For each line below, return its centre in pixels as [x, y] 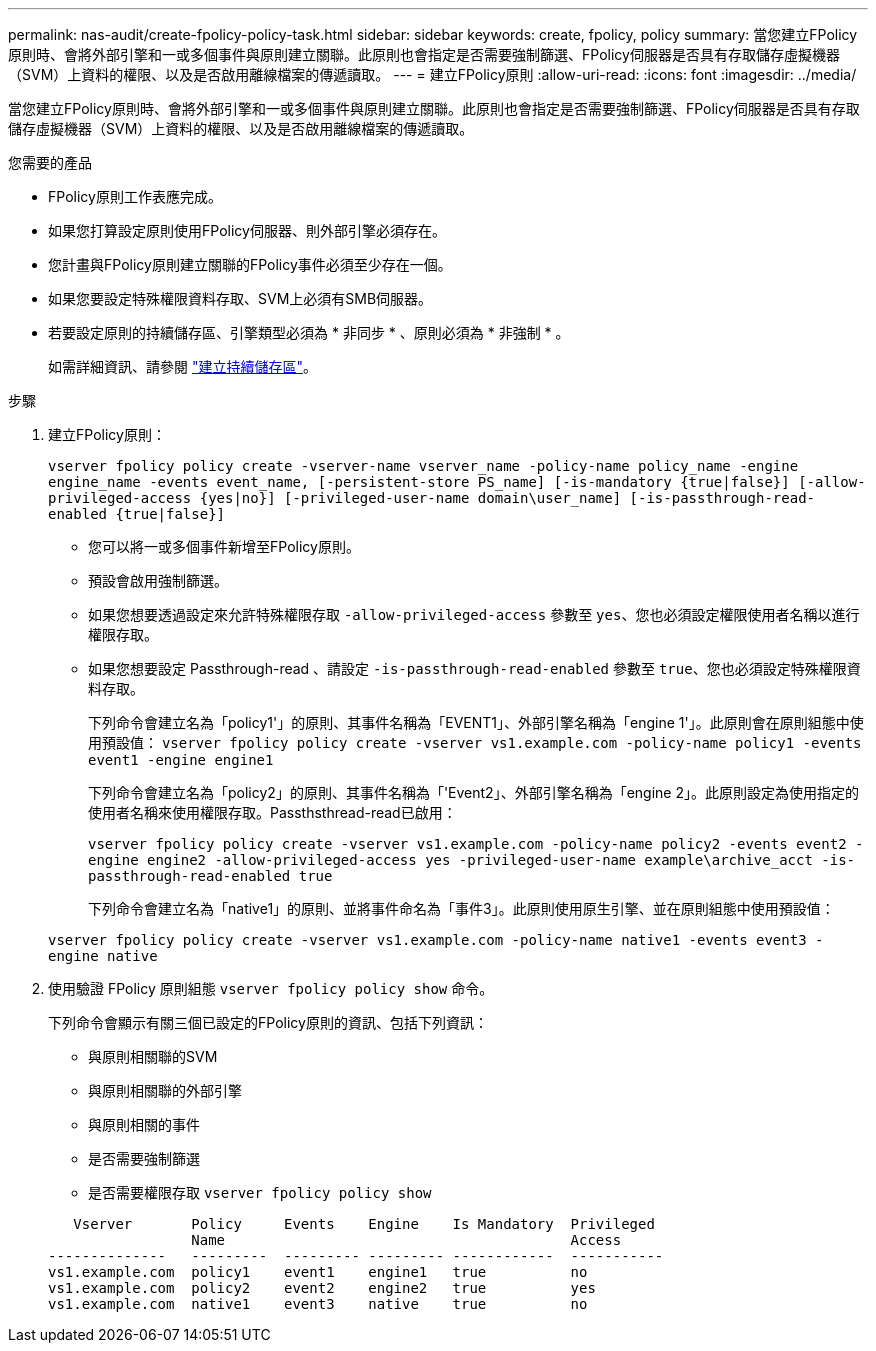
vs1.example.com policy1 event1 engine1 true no [318, 1272]
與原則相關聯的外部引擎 [165, 1090]
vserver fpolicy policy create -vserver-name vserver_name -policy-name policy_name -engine [423, 466]
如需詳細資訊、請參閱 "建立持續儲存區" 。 [182, 366]
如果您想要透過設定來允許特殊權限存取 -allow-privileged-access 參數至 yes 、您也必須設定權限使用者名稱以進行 [474, 614]
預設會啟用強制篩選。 [158, 580]
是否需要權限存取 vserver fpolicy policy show [260, 1192]
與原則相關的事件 [144, 1124]
